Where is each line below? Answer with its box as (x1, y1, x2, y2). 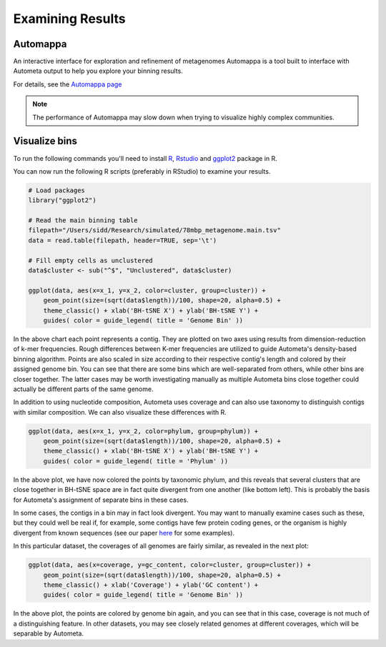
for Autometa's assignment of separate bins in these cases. (13, 495, 189, 504)
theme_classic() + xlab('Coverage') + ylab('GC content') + (43, 581, 259, 589)
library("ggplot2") (28, 197, 96, 204)
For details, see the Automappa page (13, 79, 122, 89)
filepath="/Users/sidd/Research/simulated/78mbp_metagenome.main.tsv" (28, 226, 282, 234)
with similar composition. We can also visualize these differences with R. (13, 408, 227, 416)
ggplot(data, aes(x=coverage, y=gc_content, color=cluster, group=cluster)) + (28, 561, 311, 569)
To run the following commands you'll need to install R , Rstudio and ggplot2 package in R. (13, 154, 278, 162)
